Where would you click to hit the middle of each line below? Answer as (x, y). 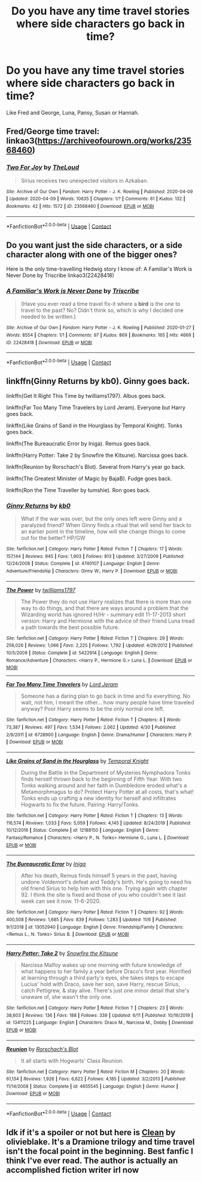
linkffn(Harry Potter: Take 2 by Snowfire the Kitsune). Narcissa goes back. (97, 455)
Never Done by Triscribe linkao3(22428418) (60, 275)
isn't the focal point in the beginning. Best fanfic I (100, 1151)
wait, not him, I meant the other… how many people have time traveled (107, 703)
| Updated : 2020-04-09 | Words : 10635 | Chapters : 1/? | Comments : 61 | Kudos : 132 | (96, 199)
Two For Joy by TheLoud (43, 168)
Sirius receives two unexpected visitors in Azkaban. (84, 180)
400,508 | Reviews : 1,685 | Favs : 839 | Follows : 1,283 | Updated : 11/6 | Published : (92, 920)
